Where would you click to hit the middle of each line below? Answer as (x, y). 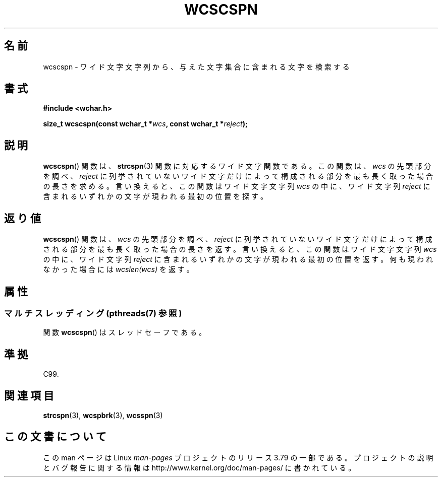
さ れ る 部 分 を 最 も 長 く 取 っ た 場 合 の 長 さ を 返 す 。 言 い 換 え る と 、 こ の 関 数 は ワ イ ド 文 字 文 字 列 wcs (240, 249)
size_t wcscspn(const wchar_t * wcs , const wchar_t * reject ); (145, 124)
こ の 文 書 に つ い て (55, 437)
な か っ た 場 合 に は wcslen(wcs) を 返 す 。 (118, 269)
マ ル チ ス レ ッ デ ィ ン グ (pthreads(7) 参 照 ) (93, 313)
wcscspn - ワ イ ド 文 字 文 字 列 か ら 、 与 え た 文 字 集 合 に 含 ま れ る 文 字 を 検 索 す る (196, 66)
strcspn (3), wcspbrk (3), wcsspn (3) (103, 416)
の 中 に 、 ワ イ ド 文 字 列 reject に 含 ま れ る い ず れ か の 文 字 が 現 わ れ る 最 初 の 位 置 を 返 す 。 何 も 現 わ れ (238, 259)
